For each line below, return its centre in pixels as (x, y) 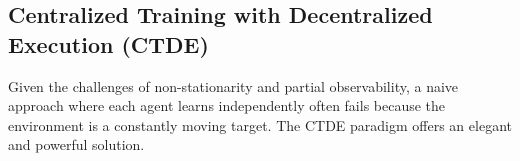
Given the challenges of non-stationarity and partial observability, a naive (233, 85)
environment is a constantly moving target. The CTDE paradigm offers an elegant (260, 124)
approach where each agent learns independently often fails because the (227, 105)
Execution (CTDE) (108, 43)
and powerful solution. (76, 144)
